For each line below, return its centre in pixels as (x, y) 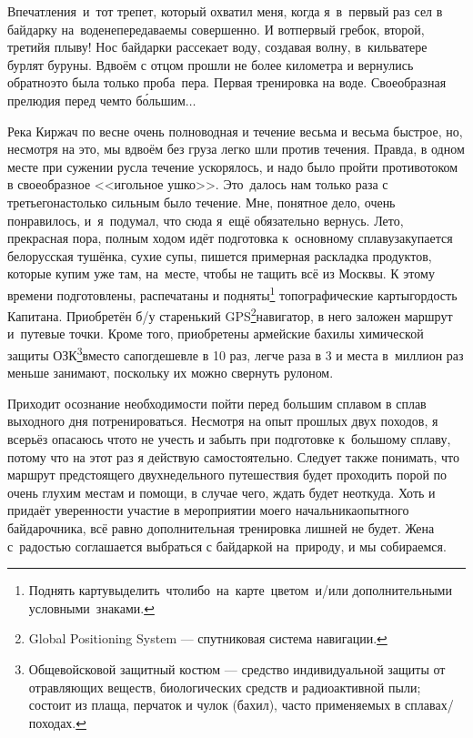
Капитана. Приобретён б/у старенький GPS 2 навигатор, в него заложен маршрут (230, 314)
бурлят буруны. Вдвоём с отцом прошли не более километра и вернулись (211, 64)
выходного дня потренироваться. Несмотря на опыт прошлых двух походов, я (223, 421)
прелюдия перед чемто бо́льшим (96, 100)
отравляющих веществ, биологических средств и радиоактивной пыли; (225, 687)
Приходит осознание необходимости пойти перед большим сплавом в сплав (217, 403)
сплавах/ (429, 705)
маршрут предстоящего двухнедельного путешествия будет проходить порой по (227, 475)
